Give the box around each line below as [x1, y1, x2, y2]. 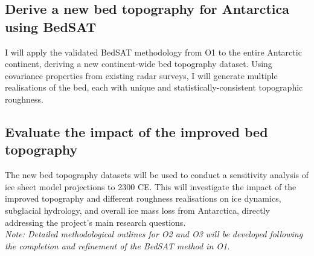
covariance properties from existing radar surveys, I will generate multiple [5, 69, 278, 82]
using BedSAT [5, 17, 97, 36]
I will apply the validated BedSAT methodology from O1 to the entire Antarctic [5, 45, 302, 58]
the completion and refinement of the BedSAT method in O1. [5, 239, 230, 252]
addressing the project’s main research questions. [5, 216, 186, 228]
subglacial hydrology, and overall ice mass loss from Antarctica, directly [5, 203, 270, 216]
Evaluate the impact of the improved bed [5, 122, 268, 141]
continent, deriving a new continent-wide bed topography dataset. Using [5, 57, 272, 70]
